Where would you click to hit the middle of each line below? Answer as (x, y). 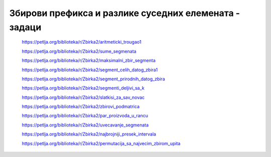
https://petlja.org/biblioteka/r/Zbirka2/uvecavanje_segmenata (85, 125)
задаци (25, 27)
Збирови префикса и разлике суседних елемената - (125, 13)
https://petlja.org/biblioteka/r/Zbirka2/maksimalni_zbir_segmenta (89, 61)
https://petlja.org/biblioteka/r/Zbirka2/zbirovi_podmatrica (81, 107)
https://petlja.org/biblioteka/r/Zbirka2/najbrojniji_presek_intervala (89, 134)
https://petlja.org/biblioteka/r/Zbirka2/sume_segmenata (79, 51)
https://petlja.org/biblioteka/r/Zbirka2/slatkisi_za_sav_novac (83, 97)
